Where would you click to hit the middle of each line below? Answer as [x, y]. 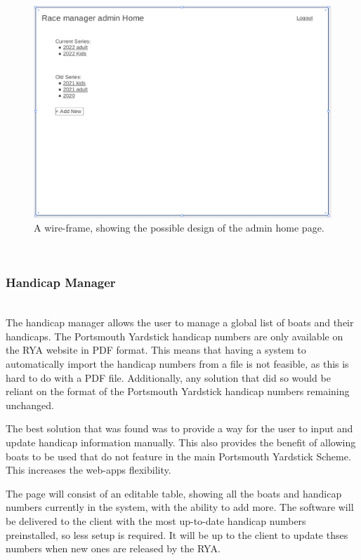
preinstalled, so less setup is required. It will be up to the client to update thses [177, 534]
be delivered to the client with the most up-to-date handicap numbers [156, 520]
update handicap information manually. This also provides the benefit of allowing [181, 442]
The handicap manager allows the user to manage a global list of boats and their [180, 322]
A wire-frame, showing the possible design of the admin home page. [179, 228]
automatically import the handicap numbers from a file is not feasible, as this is [177, 364]
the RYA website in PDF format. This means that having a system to [156, 350]
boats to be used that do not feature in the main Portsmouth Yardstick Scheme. [178, 456]
